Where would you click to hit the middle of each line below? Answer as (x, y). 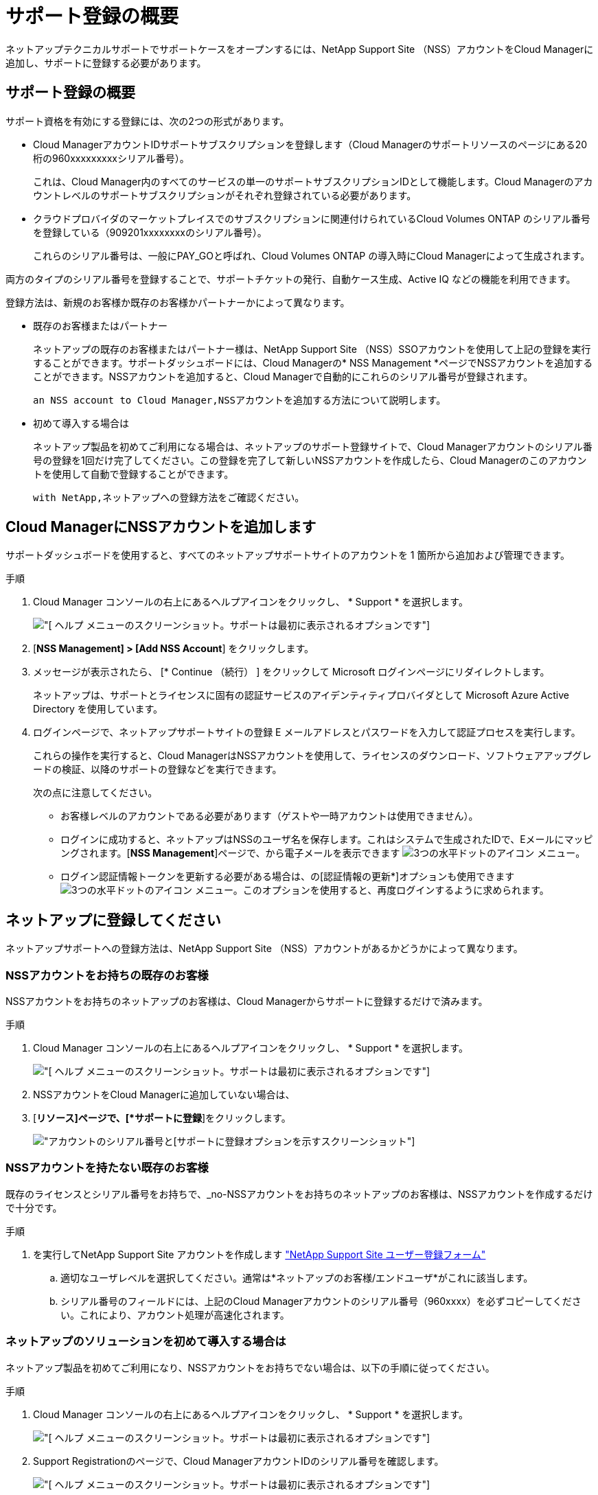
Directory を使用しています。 (98, 709)
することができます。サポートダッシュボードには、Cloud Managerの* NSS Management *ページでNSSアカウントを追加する (313, 362)
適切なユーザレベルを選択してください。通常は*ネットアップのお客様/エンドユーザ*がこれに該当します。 (297, 1277)
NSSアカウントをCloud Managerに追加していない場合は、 (164, 1095)
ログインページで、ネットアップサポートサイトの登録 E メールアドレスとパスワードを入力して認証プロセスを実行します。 (307, 732)
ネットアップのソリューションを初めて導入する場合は (146, 1342)
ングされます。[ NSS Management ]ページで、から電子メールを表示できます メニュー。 (323, 853)
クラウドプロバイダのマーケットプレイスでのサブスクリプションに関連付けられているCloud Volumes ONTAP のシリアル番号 (312, 218)
